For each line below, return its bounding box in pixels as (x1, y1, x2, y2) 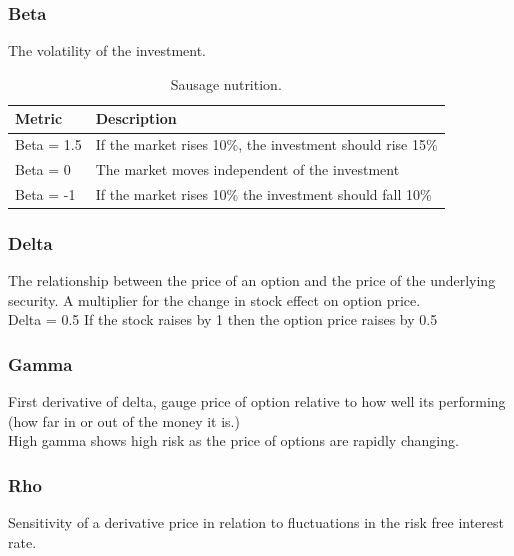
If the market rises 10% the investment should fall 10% (95, 183, 432, 204)
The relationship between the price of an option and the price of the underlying (8, 270, 496, 291)
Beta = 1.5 (15, 134, 82, 155)
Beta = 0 (15, 159, 71, 180)
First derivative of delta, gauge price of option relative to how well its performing (8, 391, 506, 412)
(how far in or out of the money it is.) (8, 410, 240, 431)
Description (95, 108, 177, 129)
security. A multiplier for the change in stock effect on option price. (8, 289, 421, 310)
